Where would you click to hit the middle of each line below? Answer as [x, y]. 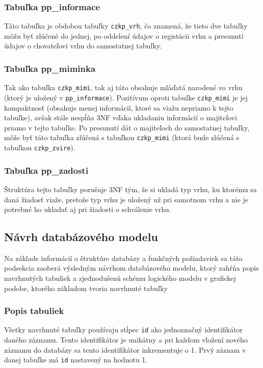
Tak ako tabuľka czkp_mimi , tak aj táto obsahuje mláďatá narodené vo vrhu [123, 87]
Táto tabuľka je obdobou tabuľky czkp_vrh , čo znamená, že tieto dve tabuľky [126, 26]
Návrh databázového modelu [81, 237]
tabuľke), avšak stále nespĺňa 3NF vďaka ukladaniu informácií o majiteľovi [121, 117]
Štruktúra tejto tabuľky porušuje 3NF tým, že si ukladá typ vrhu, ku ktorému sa [130, 189]
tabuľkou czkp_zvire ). [40, 148]
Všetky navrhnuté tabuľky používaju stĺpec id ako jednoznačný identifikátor [124, 330]
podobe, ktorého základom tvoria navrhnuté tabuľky [86, 288]
